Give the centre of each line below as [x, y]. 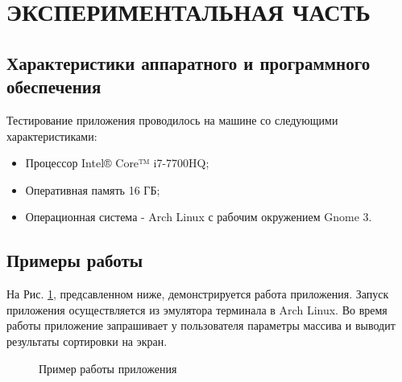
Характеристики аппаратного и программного [189, 62]
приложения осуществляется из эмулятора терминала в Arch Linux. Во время [197, 309]
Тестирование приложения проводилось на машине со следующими [172, 119]
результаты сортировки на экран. [87, 341]
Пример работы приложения [108, 368]
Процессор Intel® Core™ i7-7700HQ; [117, 163]
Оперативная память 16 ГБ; [93, 189]
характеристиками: [52, 136]
